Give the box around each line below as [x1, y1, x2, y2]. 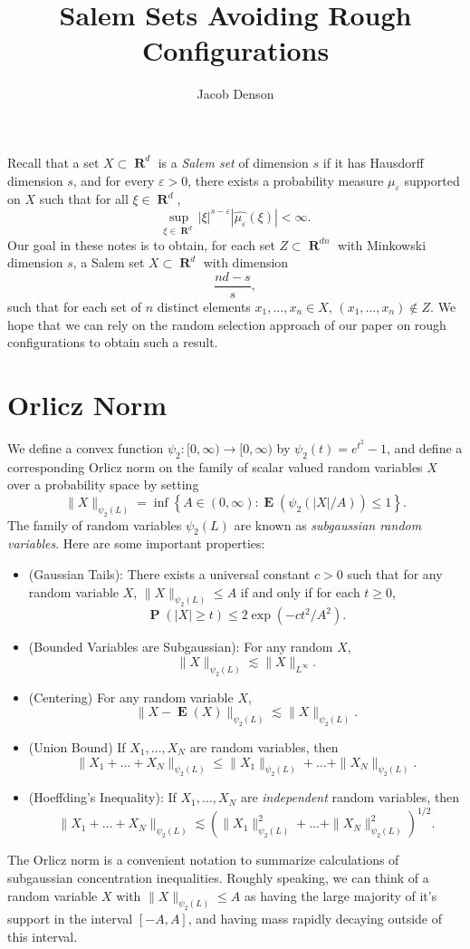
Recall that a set [7, 152, 100, 171]
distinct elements [157, 296, 251, 315]
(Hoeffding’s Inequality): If [28, 788, 177, 807]
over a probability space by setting [7, 475, 199, 494]
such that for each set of [7, 296, 141, 315]
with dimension [203, 253, 289, 272]
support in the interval [7, 909, 133, 928]
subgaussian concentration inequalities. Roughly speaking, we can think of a [7, 868, 429, 887]
